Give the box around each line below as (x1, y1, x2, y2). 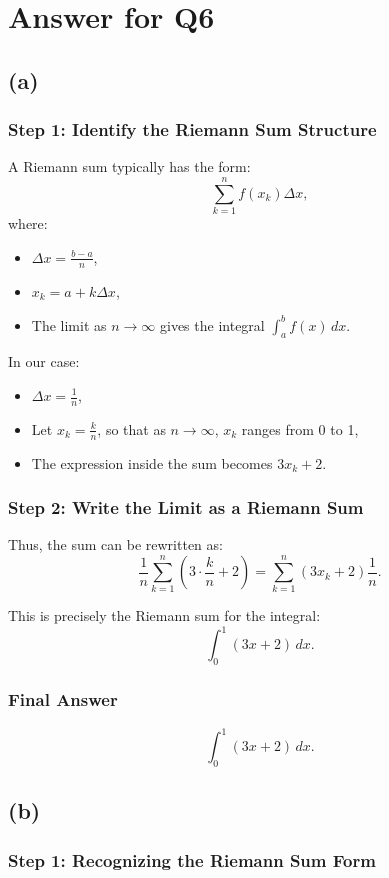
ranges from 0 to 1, (241, 418, 359, 439)
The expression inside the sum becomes (31, 452, 273, 473)
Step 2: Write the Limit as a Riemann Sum (8, 495, 364, 520)
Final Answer (8, 687, 118, 712)
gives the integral (160, 314, 265, 335)
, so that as (97, 418, 166, 439)
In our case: (8, 351, 80, 372)
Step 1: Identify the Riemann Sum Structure (8, 117, 377, 142)
